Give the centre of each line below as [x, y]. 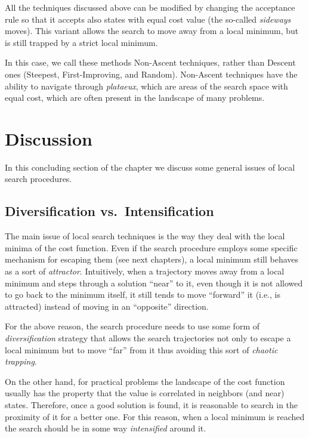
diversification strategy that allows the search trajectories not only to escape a [148, 338]
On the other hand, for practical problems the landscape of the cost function [145, 381]
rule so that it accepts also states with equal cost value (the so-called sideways [148, 19]
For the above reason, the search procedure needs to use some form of [132, 326]
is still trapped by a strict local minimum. [81, 42]
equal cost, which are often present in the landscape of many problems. [135, 98]
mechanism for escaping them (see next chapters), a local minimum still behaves [152, 259]
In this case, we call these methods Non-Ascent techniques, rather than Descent [150, 62]
